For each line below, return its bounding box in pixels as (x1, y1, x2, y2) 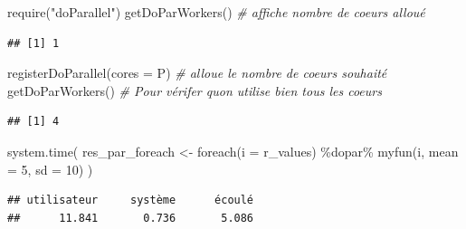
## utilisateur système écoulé (7, 194, 254, 207)
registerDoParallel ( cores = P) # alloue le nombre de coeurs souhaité (7, 63, 387, 82)
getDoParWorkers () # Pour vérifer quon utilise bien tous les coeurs (7, 81, 382, 100)
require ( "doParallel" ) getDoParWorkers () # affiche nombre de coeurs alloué (7, 3, 425, 21)
